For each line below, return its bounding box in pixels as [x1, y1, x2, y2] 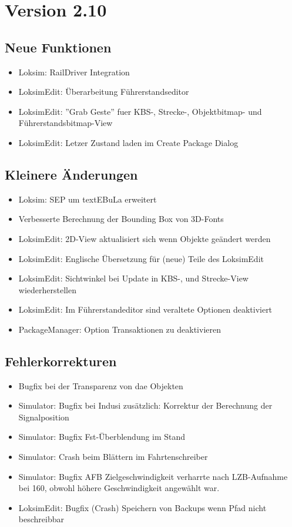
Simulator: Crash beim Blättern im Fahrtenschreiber [18, 450, 208, 463]
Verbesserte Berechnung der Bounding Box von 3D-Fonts [18, 213, 224, 225]
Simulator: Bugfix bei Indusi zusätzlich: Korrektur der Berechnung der [18, 399, 273, 412]
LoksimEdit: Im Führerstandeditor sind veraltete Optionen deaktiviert [18, 303, 273, 316]
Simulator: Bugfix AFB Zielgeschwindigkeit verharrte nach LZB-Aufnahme [18, 470, 288, 482]
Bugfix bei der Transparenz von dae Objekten [18, 379, 183, 392]
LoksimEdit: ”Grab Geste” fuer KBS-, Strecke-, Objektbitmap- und [18, 105, 262, 117]
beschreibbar [18, 513, 64, 525]
